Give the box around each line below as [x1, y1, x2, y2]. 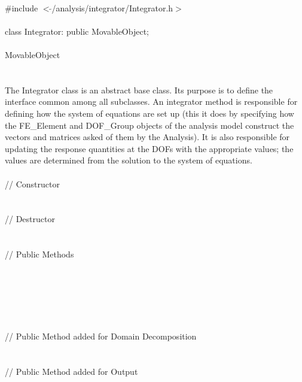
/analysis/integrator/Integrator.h [51, 1, 173, 14]
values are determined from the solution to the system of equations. [5, 154, 252, 166]
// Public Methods [5, 248, 74, 260]
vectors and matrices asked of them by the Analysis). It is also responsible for [5, 131, 290, 143]
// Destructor [5, 213, 55, 225]
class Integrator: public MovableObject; [5, 25, 149, 37]
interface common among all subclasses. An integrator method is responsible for [5, 95, 298, 108]
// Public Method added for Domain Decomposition [5, 330, 197, 342]
